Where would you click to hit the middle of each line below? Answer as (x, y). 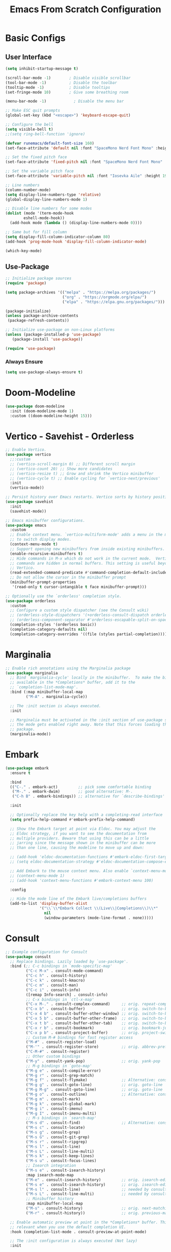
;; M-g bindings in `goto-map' (59, 1066)
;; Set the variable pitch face (39, 171)
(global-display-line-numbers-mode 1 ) (46, 199)
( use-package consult (28, 957)
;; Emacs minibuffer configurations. (45, 520)
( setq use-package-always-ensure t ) (44, 372)
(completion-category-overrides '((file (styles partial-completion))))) (90, 634)
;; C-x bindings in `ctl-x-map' (60, 999)
